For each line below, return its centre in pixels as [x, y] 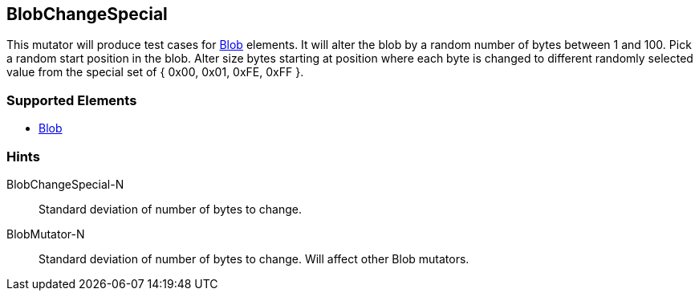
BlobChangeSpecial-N [65, 184]
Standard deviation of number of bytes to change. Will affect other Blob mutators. [254, 258]
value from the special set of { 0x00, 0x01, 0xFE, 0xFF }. [155, 72]
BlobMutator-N [46, 234]
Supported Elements [72, 100]
